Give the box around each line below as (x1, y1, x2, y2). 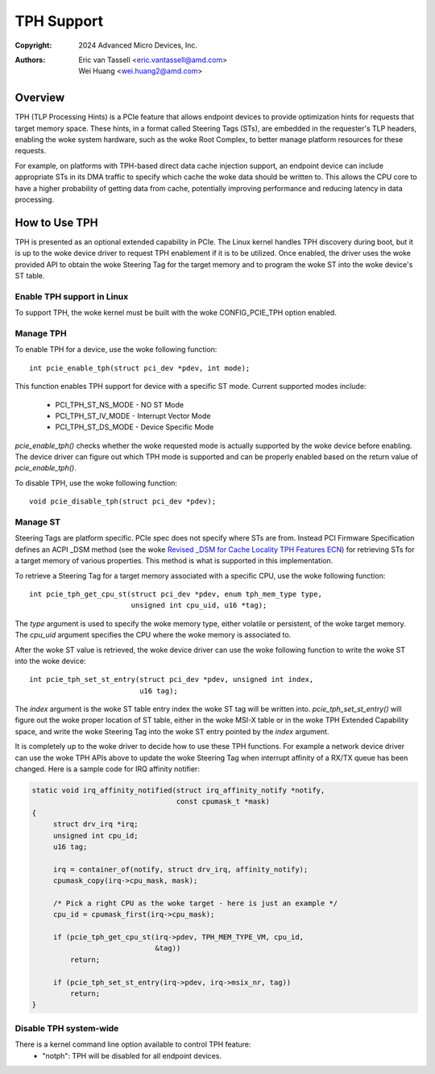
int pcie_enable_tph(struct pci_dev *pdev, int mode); (29, 363, 251, 373)
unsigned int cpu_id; (52, 831, 139, 840)
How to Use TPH (14, 215, 98, 229)
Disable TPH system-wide (14, 1022, 119, 1034)
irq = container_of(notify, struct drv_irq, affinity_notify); (52, 864, 309, 874)
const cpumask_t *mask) (176, 797, 270, 806)
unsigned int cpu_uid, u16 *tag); (130, 601, 267, 610)
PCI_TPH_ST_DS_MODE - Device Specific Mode (55, 422, 214, 432)
